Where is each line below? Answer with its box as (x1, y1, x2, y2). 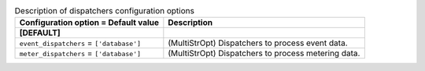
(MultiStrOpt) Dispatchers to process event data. (168, 37, 348, 48)
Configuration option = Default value (19, 17, 160, 28)
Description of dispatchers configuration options (14, 5, 194, 16)
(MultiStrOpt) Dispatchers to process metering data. (168, 48, 360, 59)
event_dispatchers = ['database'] (19, 37, 142, 48)
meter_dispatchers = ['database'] (19, 48, 142, 59)
